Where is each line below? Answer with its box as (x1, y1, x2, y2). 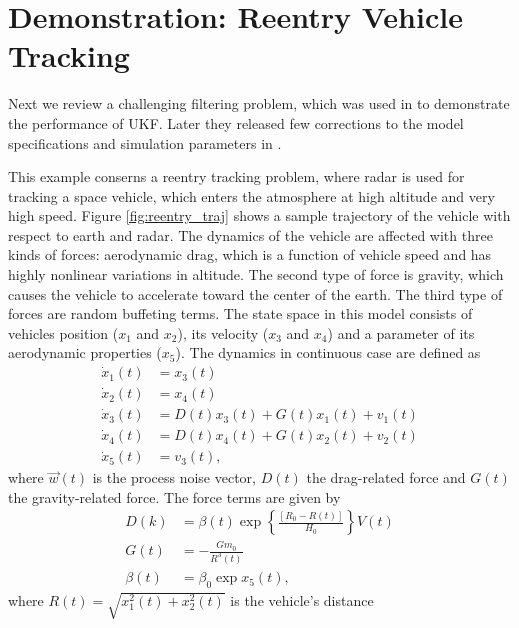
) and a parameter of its (327, 322, 475, 343)
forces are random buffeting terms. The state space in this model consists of (8, 303, 473, 324)
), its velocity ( (177, 322, 269, 343)
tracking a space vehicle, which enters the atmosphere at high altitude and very (8, 185, 495, 206)
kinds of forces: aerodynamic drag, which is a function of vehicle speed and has (8, 244, 492, 265)
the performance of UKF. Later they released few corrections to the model (8, 112, 464, 133)
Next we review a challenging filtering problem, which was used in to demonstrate (8, 93, 510, 114)
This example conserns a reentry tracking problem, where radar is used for (8, 166, 465, 187)
